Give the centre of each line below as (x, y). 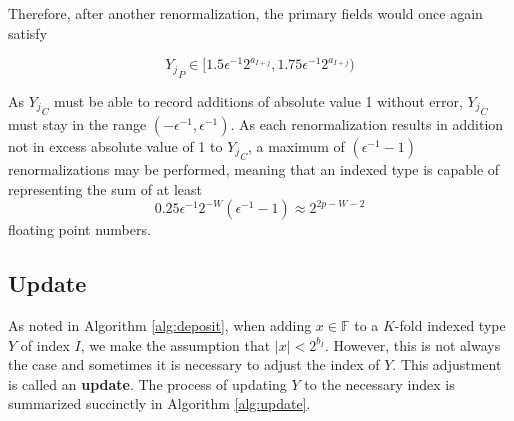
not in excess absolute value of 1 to (115, 145)
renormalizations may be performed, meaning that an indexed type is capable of (254, 169)
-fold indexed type (450, 325)
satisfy (28, 32)
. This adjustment (447, 364)
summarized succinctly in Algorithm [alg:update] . (159, 403)
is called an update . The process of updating (147, 383)
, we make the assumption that (175, 344)
